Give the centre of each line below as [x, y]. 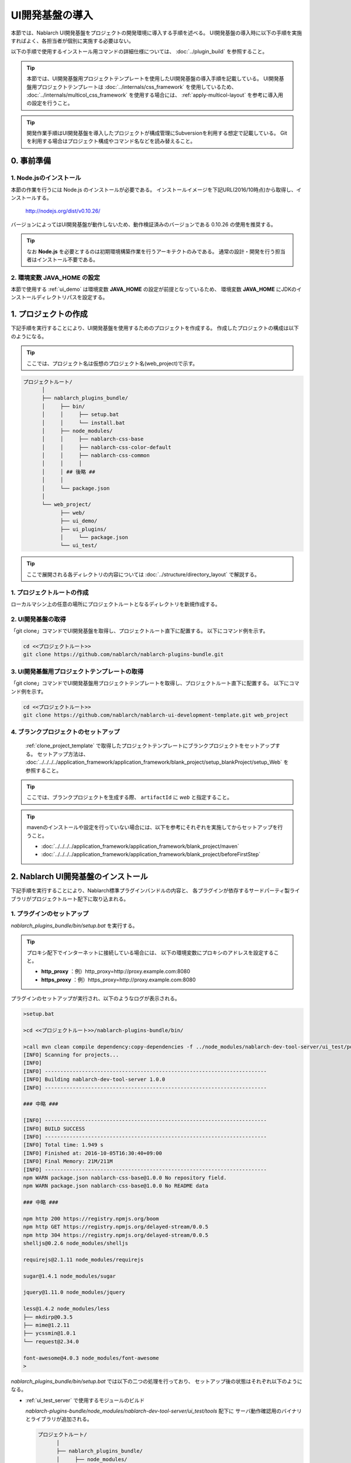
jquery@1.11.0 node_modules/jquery [74, 1292]
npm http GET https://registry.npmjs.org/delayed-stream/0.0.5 [116, 1227]
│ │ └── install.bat [83, 423]
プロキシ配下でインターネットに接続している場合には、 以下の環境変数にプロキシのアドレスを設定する [150, 952]
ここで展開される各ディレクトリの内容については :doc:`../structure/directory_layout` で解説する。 [143, 574]
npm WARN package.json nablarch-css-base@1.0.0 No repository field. [125, 1177]
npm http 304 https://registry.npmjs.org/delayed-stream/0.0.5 [116, 1235]
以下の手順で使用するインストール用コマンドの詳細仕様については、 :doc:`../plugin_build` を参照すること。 [139, 51]
